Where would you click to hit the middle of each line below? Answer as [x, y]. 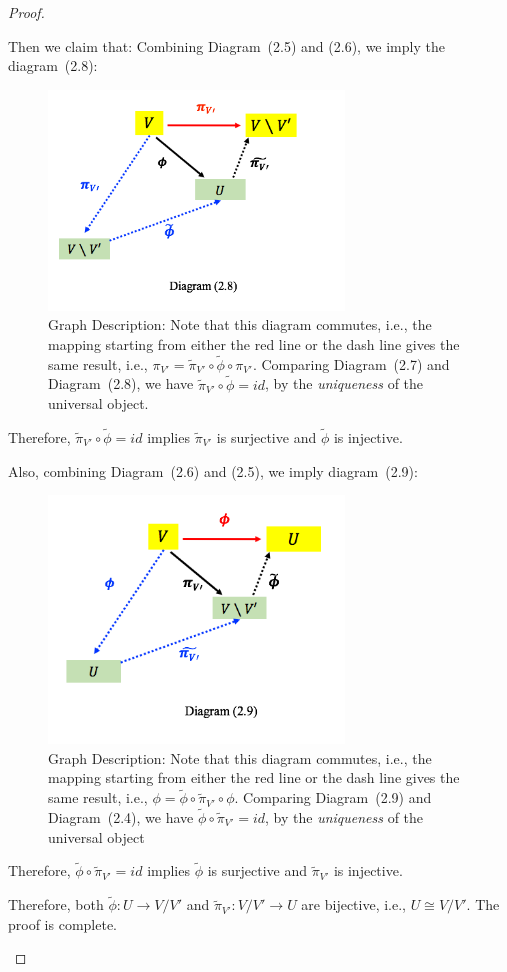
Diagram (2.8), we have [121, 383]
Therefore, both [56, 904]
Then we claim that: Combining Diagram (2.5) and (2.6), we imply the [226, 45]
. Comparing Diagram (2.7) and [351, 363]
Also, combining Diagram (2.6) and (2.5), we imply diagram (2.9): [213, 470]
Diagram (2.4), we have [121, 817]
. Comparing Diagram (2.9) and [333, 797]
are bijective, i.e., [353, 904]
